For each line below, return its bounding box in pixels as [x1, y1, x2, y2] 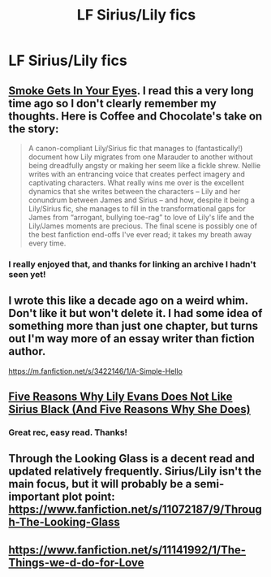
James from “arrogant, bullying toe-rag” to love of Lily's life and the [28, 213, 255, 222]
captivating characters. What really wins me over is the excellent [28, 178, 245, 188]
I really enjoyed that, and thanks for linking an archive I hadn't [8, 258, 256, 270]
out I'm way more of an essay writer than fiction [8, 332, 256, 346]
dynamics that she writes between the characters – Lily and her [28, 187, 241, 196]
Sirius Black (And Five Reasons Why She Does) [8, 402, 252, 416]
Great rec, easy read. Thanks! [8, 427, 128, 438]
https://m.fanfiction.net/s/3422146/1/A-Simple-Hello [8, 366, 183, 375]
